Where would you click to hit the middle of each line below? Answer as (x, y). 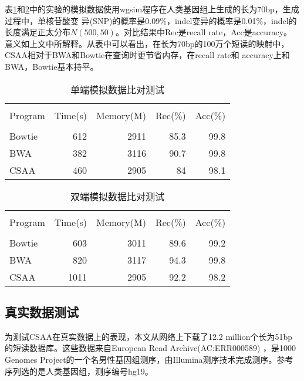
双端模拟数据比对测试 (118, 196)
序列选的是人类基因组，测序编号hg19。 (79, 371)
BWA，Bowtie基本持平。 (52, 66)
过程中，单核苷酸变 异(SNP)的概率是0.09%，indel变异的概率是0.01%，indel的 (151, 20)
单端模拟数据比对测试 (118, 89)
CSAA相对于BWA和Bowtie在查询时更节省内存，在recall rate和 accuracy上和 (147, 55)
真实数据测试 (42, 311)
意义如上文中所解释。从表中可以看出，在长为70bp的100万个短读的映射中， (147, 43)
